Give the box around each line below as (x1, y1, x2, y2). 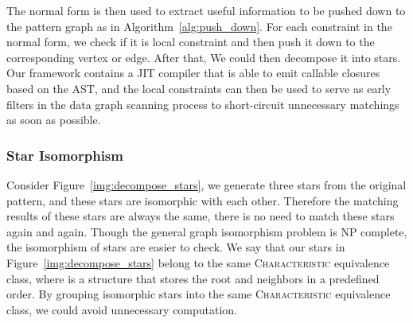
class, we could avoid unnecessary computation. (6, 301, 238, 317)
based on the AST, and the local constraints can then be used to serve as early (6, 80, 392, 96)
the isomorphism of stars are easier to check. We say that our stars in (6, 239, 345, 255)
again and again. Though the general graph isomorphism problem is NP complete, (6, 223, 407, 239)
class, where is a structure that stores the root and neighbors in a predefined (6, 270, 380, 286)
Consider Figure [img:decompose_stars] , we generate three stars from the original (6, 176, 407, 193)
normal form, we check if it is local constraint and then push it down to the (6, 33, 375, 50)
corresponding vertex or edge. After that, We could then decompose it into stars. (6, 49, 401, 65)
